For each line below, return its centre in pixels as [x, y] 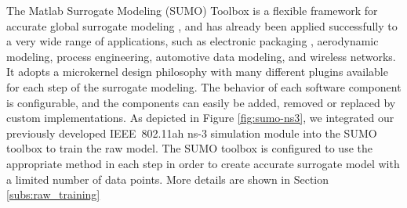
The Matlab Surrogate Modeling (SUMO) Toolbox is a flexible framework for [192, 10]
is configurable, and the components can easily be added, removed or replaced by [201, 102]
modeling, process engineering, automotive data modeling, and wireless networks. [201, 56]
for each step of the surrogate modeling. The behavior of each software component [204, 86]
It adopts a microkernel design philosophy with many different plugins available [197, 72]
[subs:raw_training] [53, 194]
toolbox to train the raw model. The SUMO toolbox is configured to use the [189, 148]
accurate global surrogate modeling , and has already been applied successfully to [202, 25]
